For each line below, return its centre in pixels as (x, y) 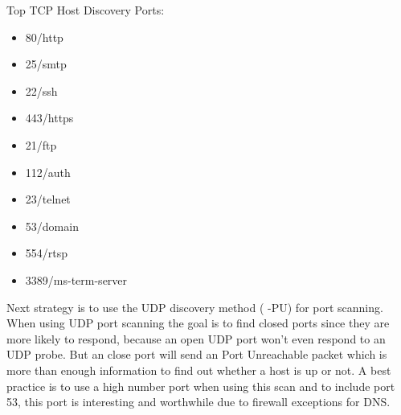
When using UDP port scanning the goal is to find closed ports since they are (198, 323)
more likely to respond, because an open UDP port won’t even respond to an (196, 338)
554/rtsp (47, 253)
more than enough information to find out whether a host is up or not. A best (199, 370)
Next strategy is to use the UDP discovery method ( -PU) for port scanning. (195, 307)
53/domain (52, 226)
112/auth (48, 172)
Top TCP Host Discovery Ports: (86, 10)
